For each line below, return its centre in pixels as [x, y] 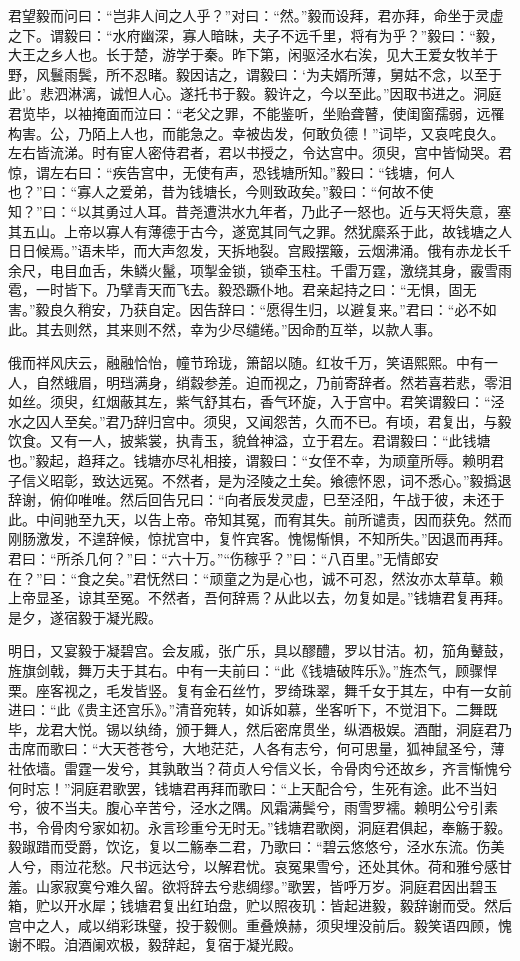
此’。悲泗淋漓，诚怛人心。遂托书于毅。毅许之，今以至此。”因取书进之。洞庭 [255, 93]
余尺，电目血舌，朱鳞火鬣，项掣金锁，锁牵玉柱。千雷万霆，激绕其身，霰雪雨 [260, 269]
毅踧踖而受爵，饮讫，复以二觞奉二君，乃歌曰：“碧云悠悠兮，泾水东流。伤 [249, 846]
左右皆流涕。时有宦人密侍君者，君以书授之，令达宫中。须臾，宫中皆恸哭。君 [260, 152]
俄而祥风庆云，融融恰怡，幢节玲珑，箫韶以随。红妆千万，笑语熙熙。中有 [246, 362]
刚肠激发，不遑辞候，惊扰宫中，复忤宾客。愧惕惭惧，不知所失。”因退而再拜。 [260, 538]
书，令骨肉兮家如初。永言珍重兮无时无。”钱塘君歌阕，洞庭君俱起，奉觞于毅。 [260, 826]
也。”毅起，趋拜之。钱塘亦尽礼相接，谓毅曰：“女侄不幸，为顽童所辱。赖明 [249, 460]
